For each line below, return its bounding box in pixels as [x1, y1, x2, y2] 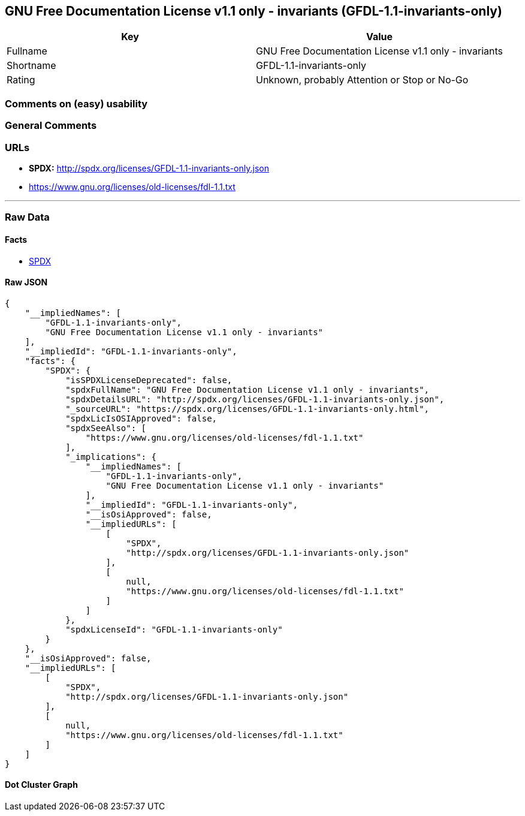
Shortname [7, 59, 56, 72]
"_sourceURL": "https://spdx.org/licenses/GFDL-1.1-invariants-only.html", [65, 404, 430, 414]
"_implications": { [65, 451, 156, 462]
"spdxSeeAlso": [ [65, 423, 147, 433]
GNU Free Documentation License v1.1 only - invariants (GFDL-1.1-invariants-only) [5, 4, 502, 19]
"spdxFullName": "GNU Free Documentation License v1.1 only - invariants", [65, 384, 430, 395]
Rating [7, 74, 35, 86]
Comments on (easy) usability [5, 97, 148, 110]
